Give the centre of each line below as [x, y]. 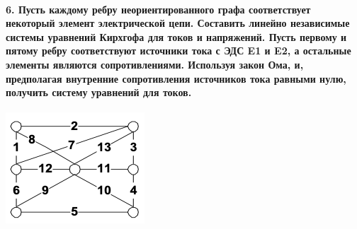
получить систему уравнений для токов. [99, 92]
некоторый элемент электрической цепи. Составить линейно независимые [178, 23]
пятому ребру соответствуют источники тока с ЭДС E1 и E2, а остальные [178, 51]
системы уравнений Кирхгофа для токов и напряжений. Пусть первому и [176, 36]
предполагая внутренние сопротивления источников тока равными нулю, [176, 78]
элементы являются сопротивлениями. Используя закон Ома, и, [155, 64]
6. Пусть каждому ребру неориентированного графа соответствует [158, 9]
